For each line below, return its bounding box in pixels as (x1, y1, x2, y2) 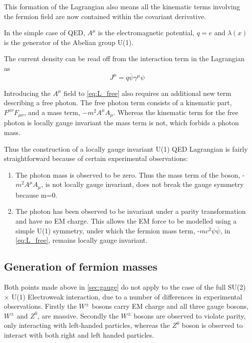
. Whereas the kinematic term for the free (113, 107, 238, 117)
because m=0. (15, 189, 58, 200)
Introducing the (4, 88, 51, 98)
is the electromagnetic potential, (98, 27, 195, 38)
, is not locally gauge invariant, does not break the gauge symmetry (41, 179, 244, 189)
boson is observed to (182, 320, 243, 330)
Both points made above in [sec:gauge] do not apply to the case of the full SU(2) (4, 282, 246, 292)
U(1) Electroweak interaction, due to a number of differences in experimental (11, 291, 242, 301)
